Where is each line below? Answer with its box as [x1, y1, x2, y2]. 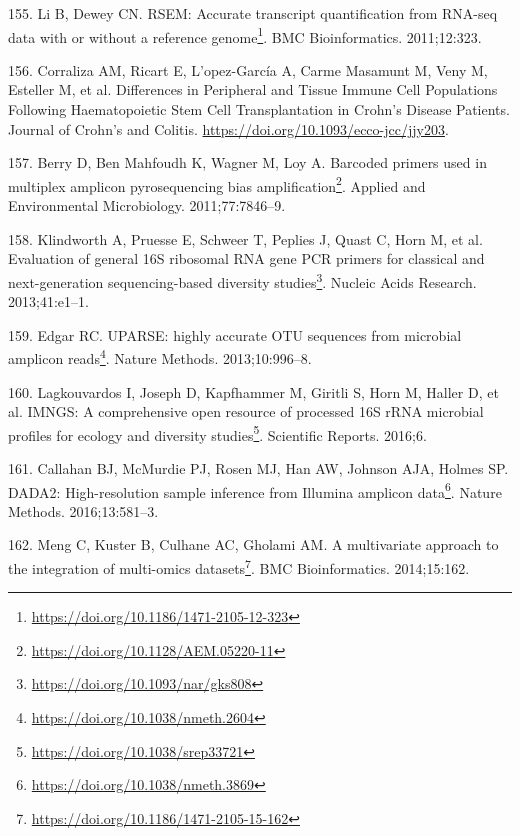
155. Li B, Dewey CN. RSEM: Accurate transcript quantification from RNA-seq [8, 3, 498, 23]
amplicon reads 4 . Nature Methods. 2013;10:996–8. [8, 345, 312, 368]
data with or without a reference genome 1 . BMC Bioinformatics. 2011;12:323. [8, 23, 482, 47]
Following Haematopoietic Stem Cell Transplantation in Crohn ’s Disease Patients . [8, 99, 510, 120]
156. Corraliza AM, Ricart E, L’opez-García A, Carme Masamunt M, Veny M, [8, 59, 488, 80]
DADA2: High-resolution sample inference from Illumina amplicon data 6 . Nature [8, 478, 502, 502]
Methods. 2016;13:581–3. [8, 500, 159, 521]
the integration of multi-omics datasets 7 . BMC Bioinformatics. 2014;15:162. [8, 555, 470, 578]
